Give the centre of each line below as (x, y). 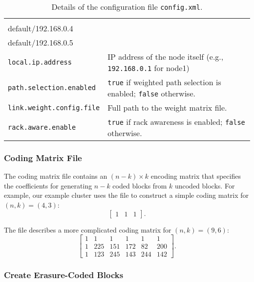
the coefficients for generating (48, 185)
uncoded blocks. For (205, 185)
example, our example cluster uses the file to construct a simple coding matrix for (127, 195)
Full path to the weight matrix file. (167, 107)
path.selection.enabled (52, 88)
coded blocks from (140, 185)
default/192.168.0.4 (41, 28)
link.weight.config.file (54, 107)
